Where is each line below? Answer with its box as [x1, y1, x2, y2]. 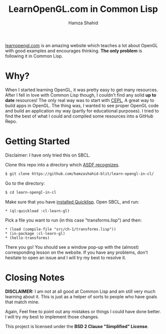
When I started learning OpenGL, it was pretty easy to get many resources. [5, 87, 159, 93]
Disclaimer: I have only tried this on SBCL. [5, 152, 91, 158]
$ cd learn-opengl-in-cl [5, 190, 56, 195]
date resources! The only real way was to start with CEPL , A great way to [5, 97, 155, 103]
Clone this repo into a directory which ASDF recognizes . [5, 162, 120, 167]
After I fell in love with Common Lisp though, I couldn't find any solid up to [5, 92, 157, 98]
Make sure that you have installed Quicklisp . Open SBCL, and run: [5, 199, 140, 205]
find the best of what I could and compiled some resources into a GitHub [5, 113, 154, 119]
